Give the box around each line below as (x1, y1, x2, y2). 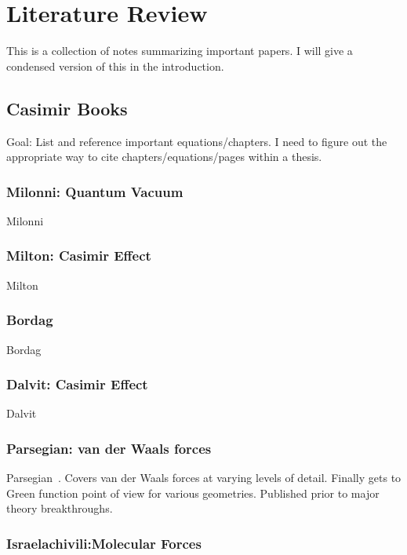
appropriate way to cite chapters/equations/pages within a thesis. (6, 148, 322, 165)
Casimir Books (6, 96, 128, 120)
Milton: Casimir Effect (6, 246, 151, 265)
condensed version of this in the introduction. (6, 57, 224, 74)
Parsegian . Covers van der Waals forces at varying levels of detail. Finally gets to (6, 469, 402, 486)
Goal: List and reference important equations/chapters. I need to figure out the (6, 133, 387, 149)
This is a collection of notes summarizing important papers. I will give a (6, 42, 353, 59)
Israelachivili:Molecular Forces (6, 533, 202, 553)
